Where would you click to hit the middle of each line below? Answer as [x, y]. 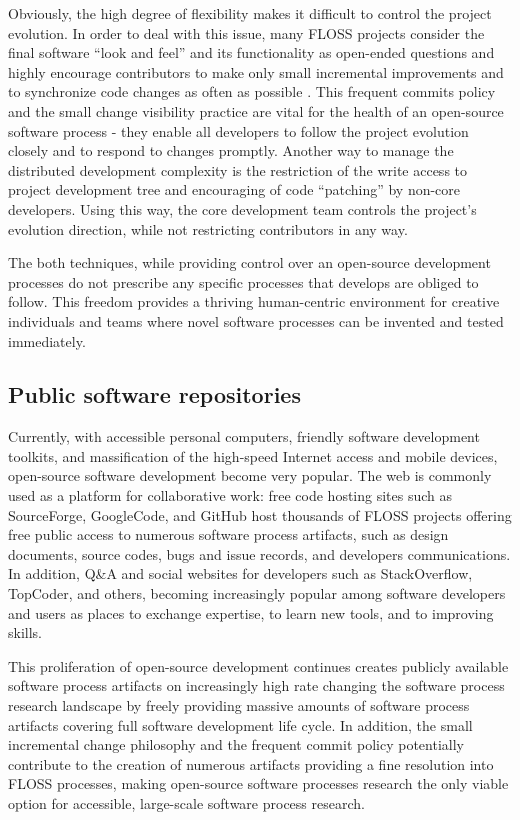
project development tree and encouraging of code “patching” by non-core [234, 189]
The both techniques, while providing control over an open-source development [249, 262]
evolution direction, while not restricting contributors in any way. [208, 228]
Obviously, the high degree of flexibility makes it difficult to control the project [250, 13]
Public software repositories [154, 394]
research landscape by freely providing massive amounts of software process [239, 705]
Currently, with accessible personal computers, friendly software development [244, 436]
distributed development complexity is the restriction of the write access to [238, 169]
